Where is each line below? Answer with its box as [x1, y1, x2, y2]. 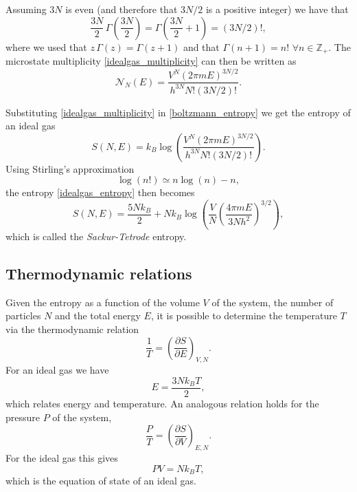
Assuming [5, 2, 47, 16]
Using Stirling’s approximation [5, 161, 135, 175]
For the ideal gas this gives [5, 451, 118, 464]
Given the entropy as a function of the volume [5, 295, 200, 309]
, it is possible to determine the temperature [150, 308, 337, 323]
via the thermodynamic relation [5, 321, 139, 336]
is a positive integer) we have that [205, 2, 349, 16]
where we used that [5, 39, 87, 54]
